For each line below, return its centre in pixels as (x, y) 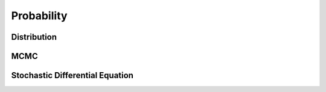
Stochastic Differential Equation (72, 75)
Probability (39, 16)
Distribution (34, 37)
